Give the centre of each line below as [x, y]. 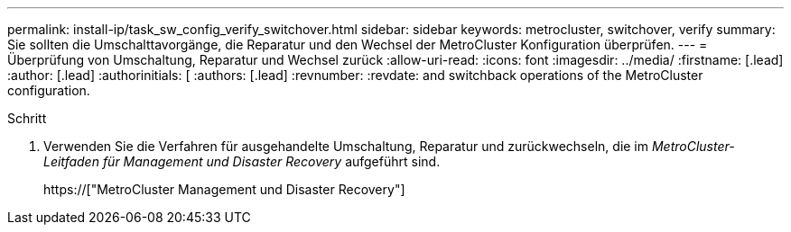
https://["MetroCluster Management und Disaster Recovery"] [224, 189]
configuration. [49, 90]
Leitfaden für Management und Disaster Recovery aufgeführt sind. [242, 161]
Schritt [27, 118]
